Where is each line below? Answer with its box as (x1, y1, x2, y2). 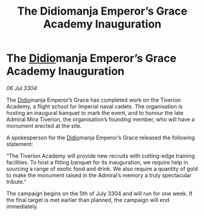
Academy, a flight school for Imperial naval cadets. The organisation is (6, 102, 183, 110)
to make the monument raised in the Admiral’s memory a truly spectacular (6, 172, 192, 179)
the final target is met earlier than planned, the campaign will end (6, 196, 169, 203)
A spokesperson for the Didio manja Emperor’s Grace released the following (6, 134, 195, 141)
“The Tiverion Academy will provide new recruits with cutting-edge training (6, 152, 195, 159)
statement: (6, 140, 33, 147)
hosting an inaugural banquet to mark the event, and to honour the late (6, 109, 184, 116)
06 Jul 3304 (6, 84, 38, 92)
